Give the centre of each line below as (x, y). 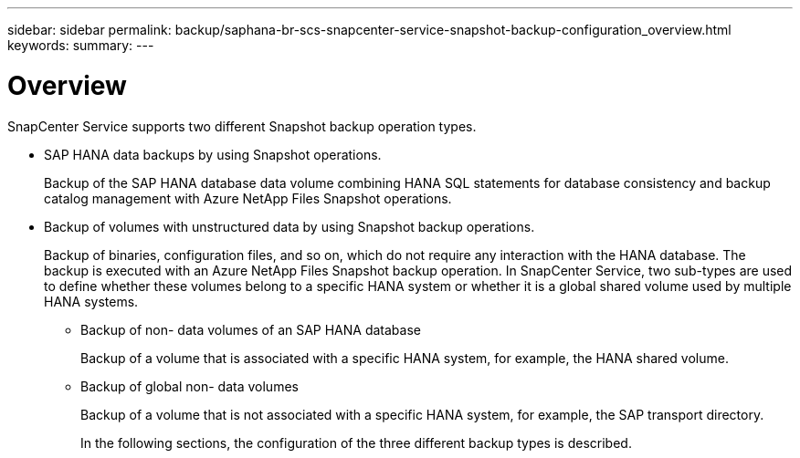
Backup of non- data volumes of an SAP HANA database (251, 329)
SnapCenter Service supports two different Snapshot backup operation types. (242, 126)
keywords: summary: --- (81, 45)
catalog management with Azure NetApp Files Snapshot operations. (248, 198)
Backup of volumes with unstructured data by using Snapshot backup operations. (289, 226)
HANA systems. (91, 301)
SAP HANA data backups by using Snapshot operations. (213, 154)
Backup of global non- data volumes (189, 386)
